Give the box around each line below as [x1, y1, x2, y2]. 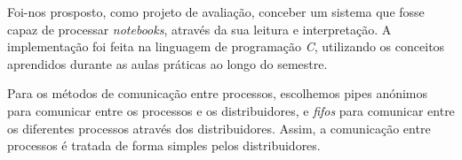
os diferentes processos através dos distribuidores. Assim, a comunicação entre [7, 118, 431, 137]
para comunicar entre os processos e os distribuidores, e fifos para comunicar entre [7, 101, 455, 119]
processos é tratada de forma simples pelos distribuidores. [7, 136, 321, 155]
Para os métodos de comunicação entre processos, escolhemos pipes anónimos [7, 84, 428, 103]
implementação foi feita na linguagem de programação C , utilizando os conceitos [7, 37, 445, 56]
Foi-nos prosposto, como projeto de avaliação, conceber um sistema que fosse [7, 3, 425, 20]
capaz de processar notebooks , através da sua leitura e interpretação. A [7, 19, 392, 38]
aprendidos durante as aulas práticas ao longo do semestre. [7, 54, 328, 72]
